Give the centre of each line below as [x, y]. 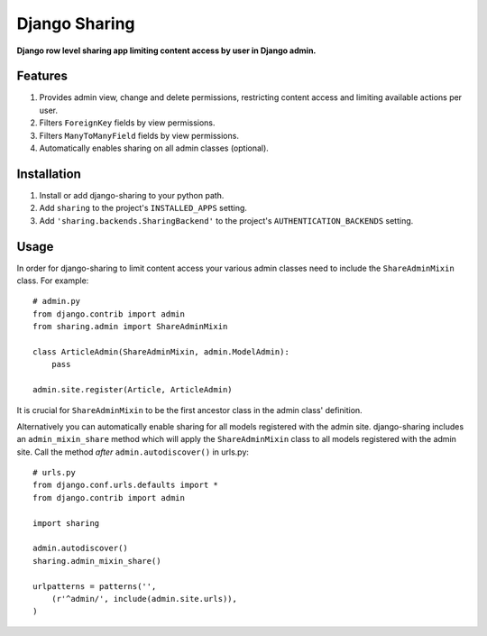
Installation [49, 174]
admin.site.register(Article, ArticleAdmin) [133, 390]
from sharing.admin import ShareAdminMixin [130, 327]
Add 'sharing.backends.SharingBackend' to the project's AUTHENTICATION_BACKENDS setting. [226, 220]
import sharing [66, 523]
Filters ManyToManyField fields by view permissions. [139, 135]
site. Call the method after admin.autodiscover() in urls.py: [133, 452]
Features [42, 76]
